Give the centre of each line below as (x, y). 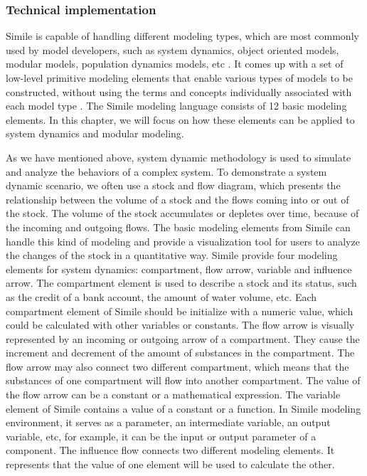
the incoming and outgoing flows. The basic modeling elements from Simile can (178, 227)
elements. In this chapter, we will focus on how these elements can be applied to (180, 119)
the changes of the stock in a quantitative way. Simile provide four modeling (172, 255)
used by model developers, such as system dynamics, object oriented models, (172, 49)
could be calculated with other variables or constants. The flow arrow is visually (180, 325)
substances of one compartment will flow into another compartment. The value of (183, 380)
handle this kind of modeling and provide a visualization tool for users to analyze (183, 241)
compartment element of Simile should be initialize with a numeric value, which (180, 311)
